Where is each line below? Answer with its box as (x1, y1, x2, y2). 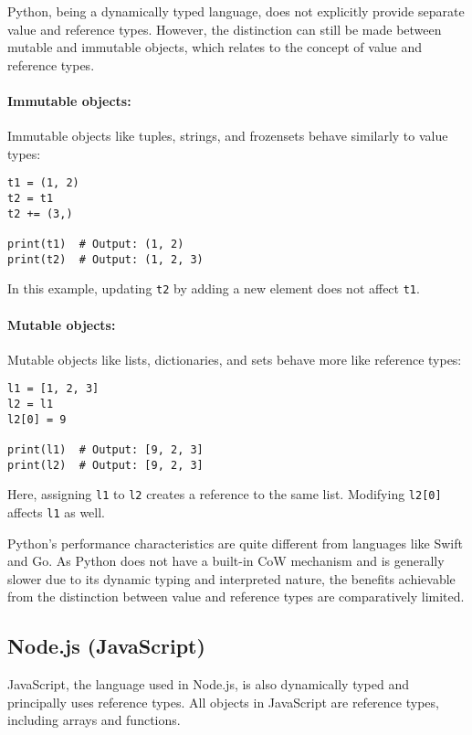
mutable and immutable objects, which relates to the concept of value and (7, 37, 423, 57)
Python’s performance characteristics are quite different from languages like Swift (7, 533, 463, 552)
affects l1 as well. (7, 502, 105, 521)
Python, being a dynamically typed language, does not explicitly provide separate (7, 2, 465, 20)
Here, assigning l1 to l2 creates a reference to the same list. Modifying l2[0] (7, 485, 442, 504)
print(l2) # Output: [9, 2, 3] (7, 458, 204, 472)
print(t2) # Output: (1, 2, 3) (7, 252, 204, 266)
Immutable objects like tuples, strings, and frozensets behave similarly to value (7, 126, 448, 145)
